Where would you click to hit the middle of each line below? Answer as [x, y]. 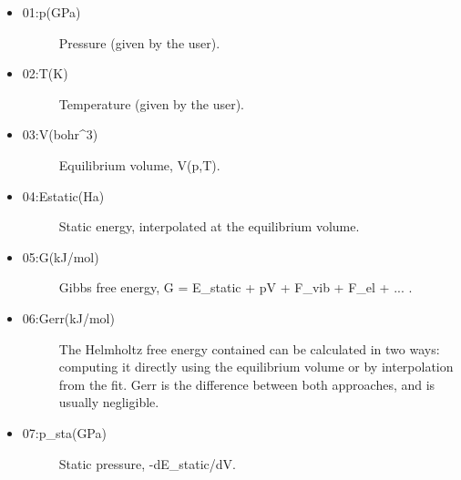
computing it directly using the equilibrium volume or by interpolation [256, 367]
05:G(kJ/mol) [61, 256]
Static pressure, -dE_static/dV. [147, 463]
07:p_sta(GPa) [64, 432]
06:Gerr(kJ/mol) [68, 317]
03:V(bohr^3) [60, 134]
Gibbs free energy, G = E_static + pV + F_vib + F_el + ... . [236, 287]
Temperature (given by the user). [151, 103]
